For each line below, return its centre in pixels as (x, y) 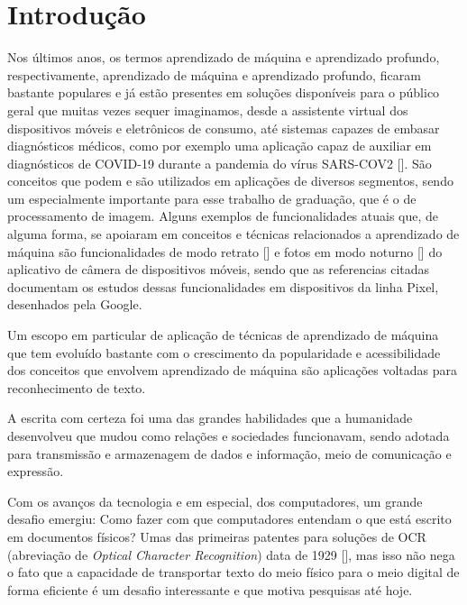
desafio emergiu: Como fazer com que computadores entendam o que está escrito (229, 519)
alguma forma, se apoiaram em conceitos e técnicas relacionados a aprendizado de (233, 234)
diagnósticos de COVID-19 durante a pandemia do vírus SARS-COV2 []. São (220, 163)
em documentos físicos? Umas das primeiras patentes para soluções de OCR (217, 536)
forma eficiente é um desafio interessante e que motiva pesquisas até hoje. (210, 589)
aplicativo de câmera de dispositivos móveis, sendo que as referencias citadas (219, 269)
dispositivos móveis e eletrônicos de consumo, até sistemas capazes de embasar (224, 128)
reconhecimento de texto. (77, 387)
